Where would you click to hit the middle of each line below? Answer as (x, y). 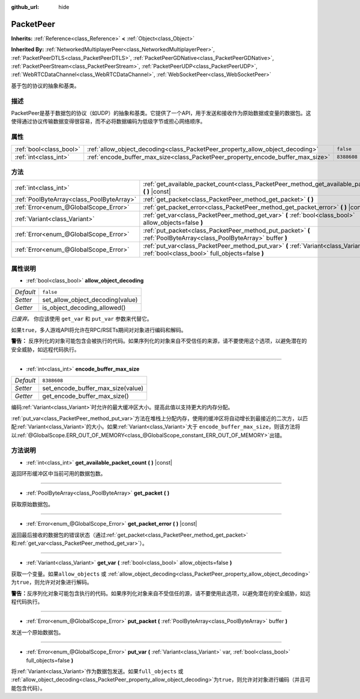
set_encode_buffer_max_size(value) (93, 388)
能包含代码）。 (28, 688)
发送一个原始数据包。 (37, 632)
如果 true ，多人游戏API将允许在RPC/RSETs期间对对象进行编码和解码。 (99, 330)
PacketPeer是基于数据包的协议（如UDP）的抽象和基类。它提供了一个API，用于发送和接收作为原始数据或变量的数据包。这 (161, 113)
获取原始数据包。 (32, 504)
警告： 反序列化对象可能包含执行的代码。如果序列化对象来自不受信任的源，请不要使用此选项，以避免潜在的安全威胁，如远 (161, 593)
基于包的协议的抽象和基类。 (45, 85)
